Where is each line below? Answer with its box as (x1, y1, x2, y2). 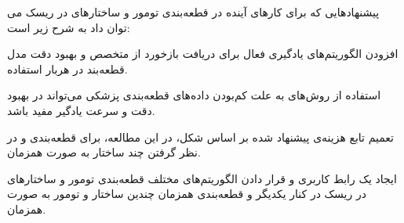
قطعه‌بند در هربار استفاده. (7, 60, 128, 77)
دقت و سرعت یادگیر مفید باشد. (7, 102, 155, 118)
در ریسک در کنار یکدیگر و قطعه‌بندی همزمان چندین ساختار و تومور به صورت (7, 185, 366, 202)
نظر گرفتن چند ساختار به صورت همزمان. (7, 144, 201, 160)
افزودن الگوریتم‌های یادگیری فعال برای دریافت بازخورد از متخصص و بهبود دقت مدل (7, 45, 399, 62)
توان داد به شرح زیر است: (7, 19, 130, 35)
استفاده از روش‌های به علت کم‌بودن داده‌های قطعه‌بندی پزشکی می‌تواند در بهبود (7, 87, 381, 103)
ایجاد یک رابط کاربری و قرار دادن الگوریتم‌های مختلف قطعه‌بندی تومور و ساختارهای (7, 170, 397, 186)
